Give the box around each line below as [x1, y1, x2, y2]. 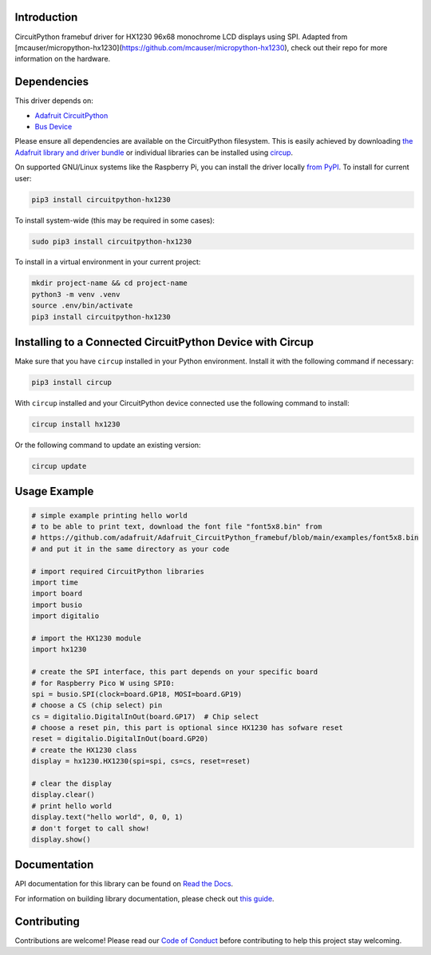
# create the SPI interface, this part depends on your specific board [31, 668, 318, 676]
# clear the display [31, 779, 112, 788]
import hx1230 [31, 645, 87, 654]
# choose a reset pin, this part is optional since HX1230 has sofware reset [31, 723, 343, 732]
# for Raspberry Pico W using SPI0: [31, 679, 176, 688]
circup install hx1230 [31, 420, 121, 429]
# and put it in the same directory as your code [31, 544, 230, 553]
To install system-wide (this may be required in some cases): [14, 216, 215, 225]
